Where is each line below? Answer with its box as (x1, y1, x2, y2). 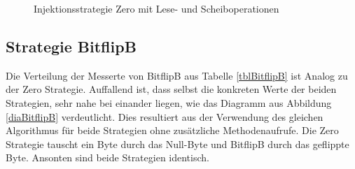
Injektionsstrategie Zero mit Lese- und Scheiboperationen (34, 1, 279, 15)
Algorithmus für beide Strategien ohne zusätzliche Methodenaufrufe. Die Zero (6, 123, 339, 138)
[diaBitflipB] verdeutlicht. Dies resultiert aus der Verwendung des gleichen (6, 109, 323, 124)
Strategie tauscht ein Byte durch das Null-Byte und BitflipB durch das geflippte (6, 136, 349, 151)
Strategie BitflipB (6, 35, 137, 57)
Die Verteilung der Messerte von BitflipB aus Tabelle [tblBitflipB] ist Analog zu (6, 68, 348, 82)
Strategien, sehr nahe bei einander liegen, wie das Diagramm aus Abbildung (6, 95, 332, 110)
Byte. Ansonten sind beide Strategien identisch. (6, 150, 209, 165)
